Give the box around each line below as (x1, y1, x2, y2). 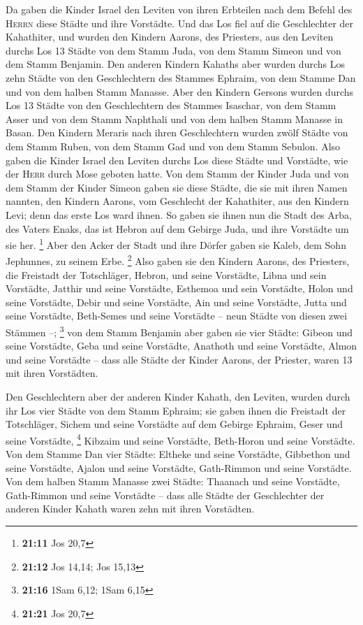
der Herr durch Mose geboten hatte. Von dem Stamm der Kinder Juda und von (6, 166, 349, 181)
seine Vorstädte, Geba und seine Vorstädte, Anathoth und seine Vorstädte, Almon (6, 338, 357, 353)
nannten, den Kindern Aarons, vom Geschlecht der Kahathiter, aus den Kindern (6, 194, 349, 208)
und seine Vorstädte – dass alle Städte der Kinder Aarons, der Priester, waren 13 (6, 352, 353, 366)
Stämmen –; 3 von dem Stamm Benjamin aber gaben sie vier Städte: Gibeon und (6, 322, 353, 339)
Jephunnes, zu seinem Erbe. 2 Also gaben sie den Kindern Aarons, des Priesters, (6, 252, 350, 268)
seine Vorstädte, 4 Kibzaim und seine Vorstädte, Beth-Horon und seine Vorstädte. (6, 431, 355, 447)
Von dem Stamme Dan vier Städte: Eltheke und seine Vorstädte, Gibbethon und (6, 447, 350, 461)
